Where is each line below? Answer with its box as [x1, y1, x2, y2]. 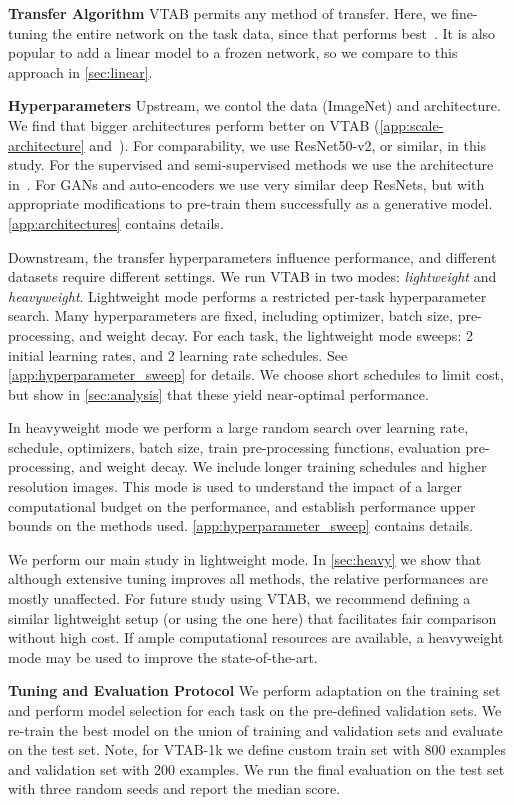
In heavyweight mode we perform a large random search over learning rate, [8, 417, 469, 438]
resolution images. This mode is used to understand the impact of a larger [8, 476, 463, 497]
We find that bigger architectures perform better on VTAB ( [8, 114, 380, 135]
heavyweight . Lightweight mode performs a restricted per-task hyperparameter [8, 285, 487, 306]
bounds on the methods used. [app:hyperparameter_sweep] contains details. [8, 515, 473, 536]
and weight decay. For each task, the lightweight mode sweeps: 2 [79, 324, 473, 345]
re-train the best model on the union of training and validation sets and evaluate [8, 719, 503, 740]
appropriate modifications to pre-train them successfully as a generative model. [8, 193, 493, 214]
